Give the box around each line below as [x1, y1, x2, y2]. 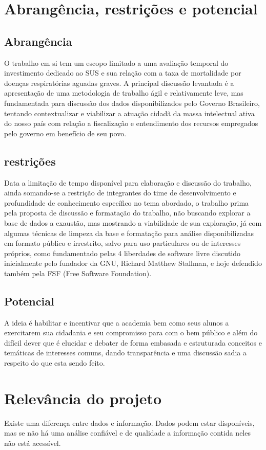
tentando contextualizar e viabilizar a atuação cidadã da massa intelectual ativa [4, 107, 255, 118]
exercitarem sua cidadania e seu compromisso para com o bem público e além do [4, 327, 258, 338]
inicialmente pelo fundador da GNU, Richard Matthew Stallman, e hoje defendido [4, 258, 262, 268]
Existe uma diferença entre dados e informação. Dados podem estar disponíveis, [4, 417, 255, 428]
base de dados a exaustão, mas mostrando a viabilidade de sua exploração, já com [4, 217, 262, 228]
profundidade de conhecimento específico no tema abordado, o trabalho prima [4, 197, 249, 208]
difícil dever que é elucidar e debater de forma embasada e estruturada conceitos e [4, 337, 262, 348]
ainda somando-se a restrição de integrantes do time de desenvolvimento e [4, 187, 236, 198]
